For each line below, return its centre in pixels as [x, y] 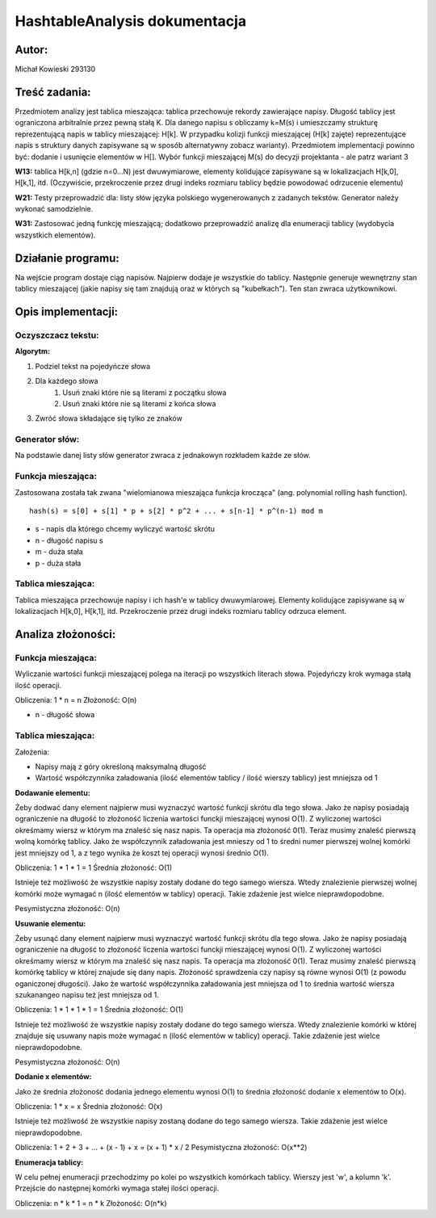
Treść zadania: [53, 92]
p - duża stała [58, 563]
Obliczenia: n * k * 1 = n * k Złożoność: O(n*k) [91, 1203]
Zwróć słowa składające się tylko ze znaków [109, 418]
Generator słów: [47, 439]
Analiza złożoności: [65, 634]
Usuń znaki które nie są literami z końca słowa [139, 403]
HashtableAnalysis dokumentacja [130, 21]
